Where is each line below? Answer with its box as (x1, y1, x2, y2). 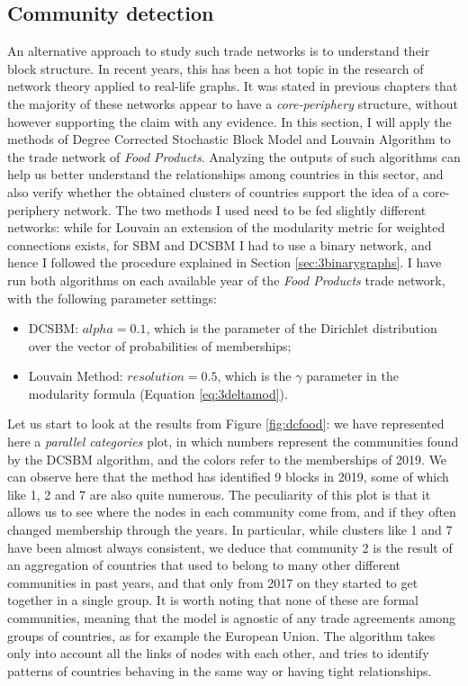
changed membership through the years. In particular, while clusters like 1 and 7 (7, 520, 453, 539)
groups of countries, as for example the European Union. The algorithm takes (7, 626, 436, 645)
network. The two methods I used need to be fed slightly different (64, 200, 427, 219)
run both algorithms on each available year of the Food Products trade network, (7, 270, 445, 289)
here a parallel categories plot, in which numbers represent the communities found (7, 432, 459, 451)
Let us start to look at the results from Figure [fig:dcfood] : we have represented (7, 414, 445, 433)
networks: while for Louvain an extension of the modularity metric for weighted (7, 218, 445, 237)
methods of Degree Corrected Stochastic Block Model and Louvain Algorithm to (7, 130, 451, 149)
